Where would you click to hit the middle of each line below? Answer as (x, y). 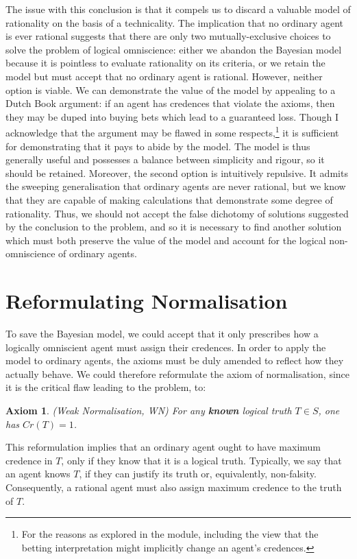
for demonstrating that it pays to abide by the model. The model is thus (158, 146)
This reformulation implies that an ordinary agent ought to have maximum (163, 447)
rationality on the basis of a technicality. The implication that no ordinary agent (175, 22)
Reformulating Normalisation (147, 301)
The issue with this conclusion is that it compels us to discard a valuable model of (178, 9)
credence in (29, 460)
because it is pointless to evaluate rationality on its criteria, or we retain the (165, 63)
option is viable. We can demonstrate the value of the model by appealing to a (171, 90)
